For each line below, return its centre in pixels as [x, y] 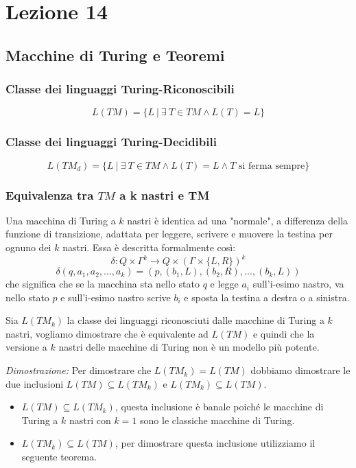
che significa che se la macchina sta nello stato [103, 284]
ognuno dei [28, 247]
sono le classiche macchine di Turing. [217, 420]
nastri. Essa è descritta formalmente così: [149, 247]
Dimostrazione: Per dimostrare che [79, 370]
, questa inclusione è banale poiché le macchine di [219, 407]
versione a [26, 347]
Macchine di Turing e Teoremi [115, 55]
